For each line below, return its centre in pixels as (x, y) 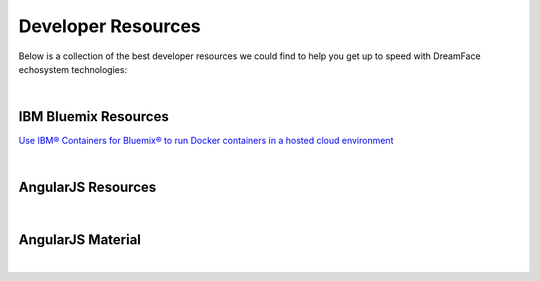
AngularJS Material (80, 240)
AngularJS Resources (87, 187)
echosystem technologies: (73, 69)
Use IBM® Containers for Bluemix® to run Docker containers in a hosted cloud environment (206, 141)
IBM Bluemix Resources (93, 116)
